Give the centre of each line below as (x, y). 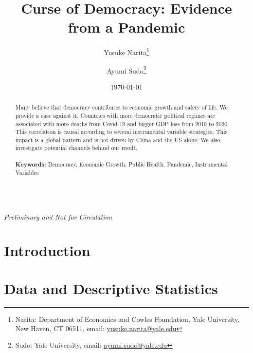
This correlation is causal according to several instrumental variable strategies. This (121, 132)
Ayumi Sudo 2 (126, 70)
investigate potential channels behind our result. (76, 148)
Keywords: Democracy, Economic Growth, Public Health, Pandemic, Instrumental (121, 164)
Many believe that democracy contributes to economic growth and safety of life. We (121, 107)
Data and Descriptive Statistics (111, 288)
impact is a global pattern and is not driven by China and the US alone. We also (118, 139)
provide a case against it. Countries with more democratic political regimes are (115, 115)
